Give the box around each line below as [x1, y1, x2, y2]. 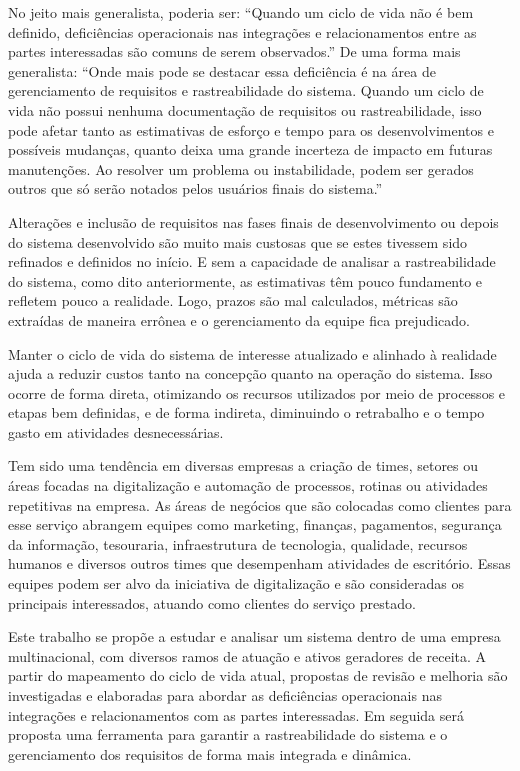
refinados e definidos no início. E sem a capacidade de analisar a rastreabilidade [8, 251, 496, 272]
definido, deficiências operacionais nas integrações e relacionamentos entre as [8, 21, 477, 42]
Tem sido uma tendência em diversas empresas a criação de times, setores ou [8, 455, 479, 476]
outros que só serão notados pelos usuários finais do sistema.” [8, 178, 383, 199]
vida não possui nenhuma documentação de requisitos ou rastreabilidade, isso [8, 99, 482, 120]
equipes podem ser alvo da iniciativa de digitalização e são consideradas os [8, 573, 464, 594]
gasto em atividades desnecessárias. [8, 421, 224, 442]
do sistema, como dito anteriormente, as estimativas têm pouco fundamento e [8, 270, 483, 291]
